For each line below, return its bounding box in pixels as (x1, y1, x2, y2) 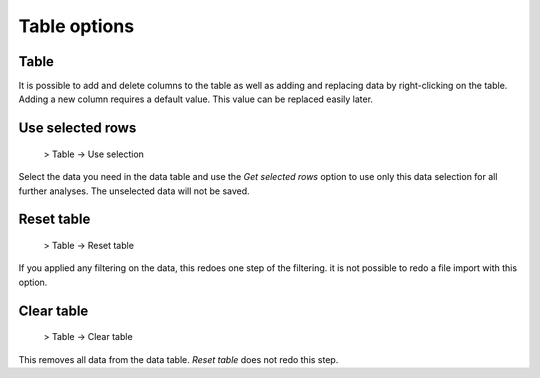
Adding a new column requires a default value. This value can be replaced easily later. (18, 93, 374, 105)
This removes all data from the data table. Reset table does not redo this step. (18, 353, 339, 365)
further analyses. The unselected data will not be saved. (18, 185, 250, 197)
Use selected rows (18, 120, 137, 137)
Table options (18, 15, 135, 37)
